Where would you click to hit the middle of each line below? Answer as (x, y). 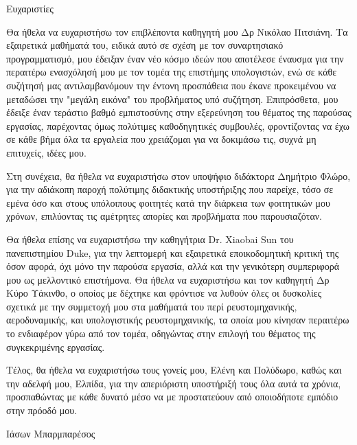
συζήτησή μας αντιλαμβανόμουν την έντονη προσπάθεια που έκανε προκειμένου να (171, 85)
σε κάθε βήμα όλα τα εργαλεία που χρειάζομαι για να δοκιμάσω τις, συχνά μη (161, 139)
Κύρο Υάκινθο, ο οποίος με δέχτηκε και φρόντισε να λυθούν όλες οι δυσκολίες (164, 293)
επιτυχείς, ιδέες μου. (46, 152)
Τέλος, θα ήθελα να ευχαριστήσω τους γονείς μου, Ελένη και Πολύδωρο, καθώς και (174, 370)
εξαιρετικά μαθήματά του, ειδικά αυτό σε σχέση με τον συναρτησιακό (145, 45)
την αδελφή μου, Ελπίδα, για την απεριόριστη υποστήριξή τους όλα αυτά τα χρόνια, (174, 383)
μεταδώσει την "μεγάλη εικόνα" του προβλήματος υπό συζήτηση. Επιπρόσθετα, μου (172, 99)
